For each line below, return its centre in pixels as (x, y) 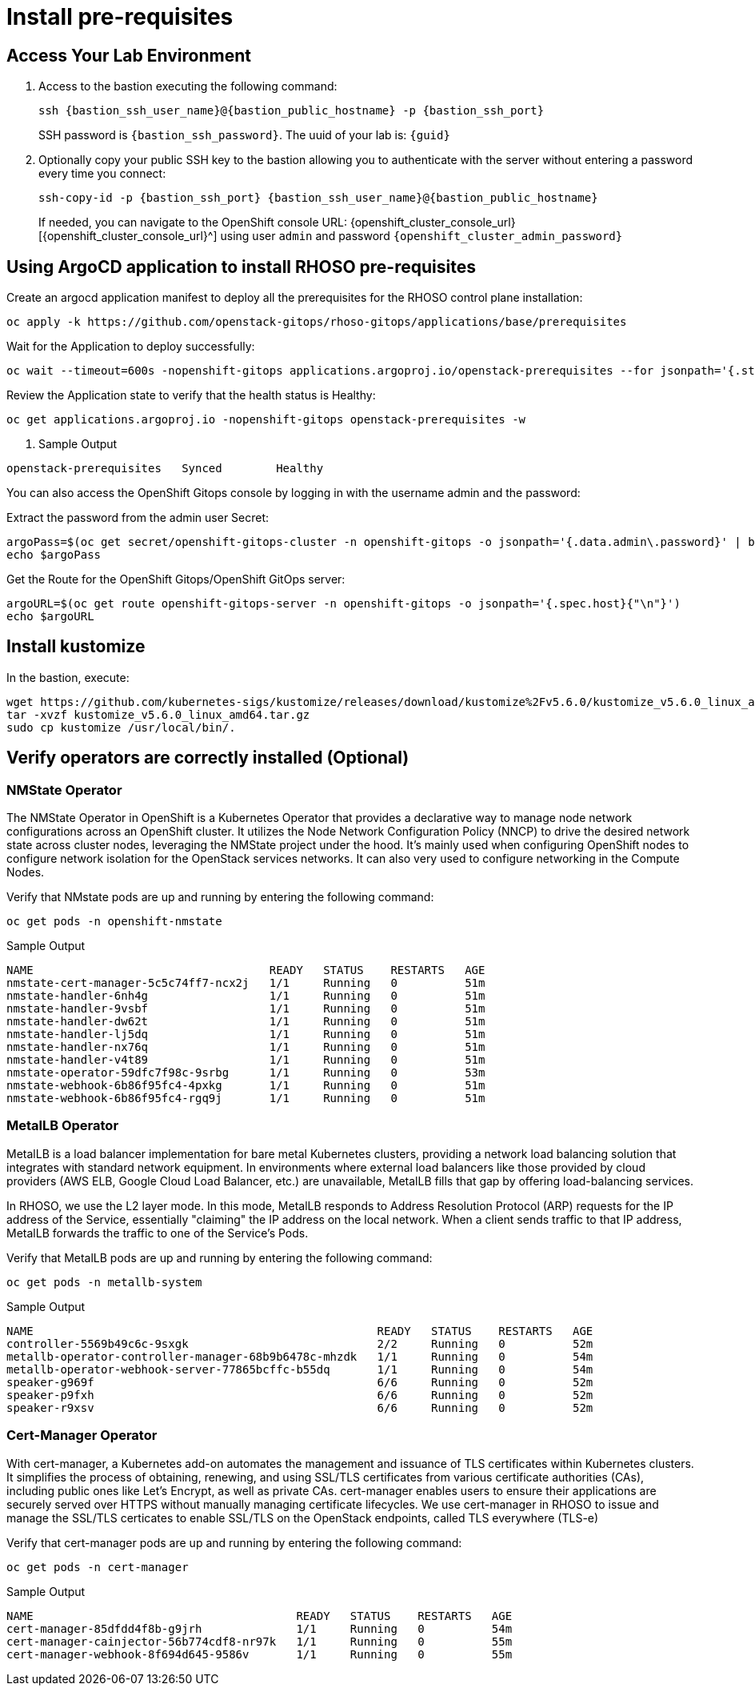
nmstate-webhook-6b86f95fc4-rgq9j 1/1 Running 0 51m (246, 1099)
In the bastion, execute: (68, 677)
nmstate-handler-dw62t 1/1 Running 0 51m (246, 1022)
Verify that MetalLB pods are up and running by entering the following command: (220, 1257)
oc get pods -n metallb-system (104, 1282)
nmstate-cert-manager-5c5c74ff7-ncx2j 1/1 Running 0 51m (246, 983)
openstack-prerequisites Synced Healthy (165, 469)
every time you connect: (102, 174)
